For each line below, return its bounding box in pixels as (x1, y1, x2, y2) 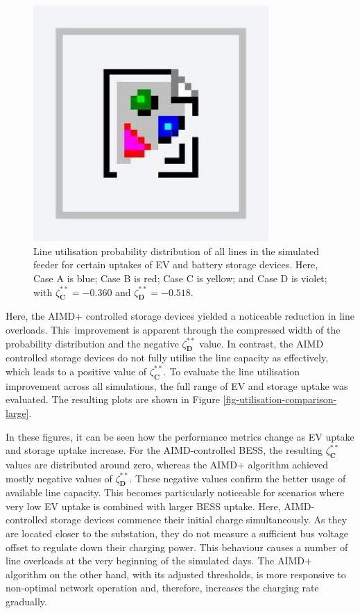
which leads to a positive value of (6, 363, 147, 378)
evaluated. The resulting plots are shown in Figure (6, 392, 220, 407)
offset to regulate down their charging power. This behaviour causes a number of (6, 539, 348, 554)
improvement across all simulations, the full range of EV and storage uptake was (6, 378, 348, 393)
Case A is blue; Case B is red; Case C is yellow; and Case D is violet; (33, 270, 327, 285)
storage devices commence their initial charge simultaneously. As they (50, 512, 348, 527)
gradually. (6, 594, 47, 609)
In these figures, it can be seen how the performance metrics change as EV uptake (6, 429, 354, 443)
